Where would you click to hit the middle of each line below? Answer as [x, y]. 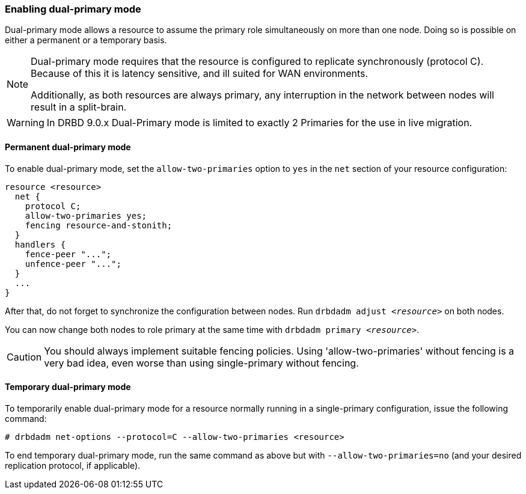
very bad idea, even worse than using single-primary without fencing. [201, 363]
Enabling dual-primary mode [73, 9]
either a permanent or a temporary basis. [86, 40]
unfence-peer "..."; [73, 264]
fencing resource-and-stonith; [99, 225]
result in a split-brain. [79, 107]
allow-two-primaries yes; [86, 215]
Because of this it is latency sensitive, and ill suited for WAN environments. [200, 74]
